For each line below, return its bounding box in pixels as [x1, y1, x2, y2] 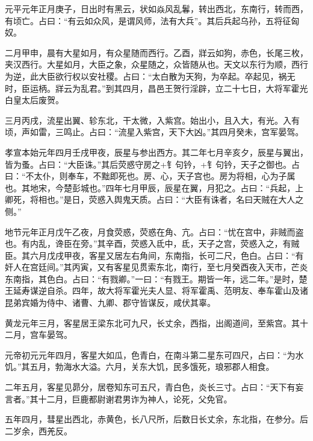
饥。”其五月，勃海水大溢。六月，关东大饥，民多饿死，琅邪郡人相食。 [5, 360, 274, 373]
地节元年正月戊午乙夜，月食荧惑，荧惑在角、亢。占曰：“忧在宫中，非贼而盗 [5, 225, 304, 238]
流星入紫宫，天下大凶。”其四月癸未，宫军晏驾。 [118, 125, 304, 138]
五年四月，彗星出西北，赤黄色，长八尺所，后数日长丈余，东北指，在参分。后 [5, 413, 308, 425]
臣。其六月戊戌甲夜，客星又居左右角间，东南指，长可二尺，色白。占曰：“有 [5, 249, 304, 261]
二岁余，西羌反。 [5, 424, 72, 437]
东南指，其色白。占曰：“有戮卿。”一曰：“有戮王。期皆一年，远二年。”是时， [5, 272, 299, 285]
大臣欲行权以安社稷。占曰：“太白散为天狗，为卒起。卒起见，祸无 [38, 69, 296, 82]
